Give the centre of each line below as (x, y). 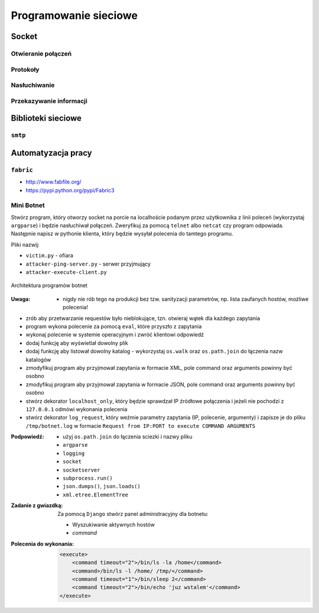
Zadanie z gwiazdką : (37, 505)
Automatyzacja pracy (52, 153)
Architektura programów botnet (49, 285)
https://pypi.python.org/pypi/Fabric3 (70, 190)
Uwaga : (21, 299)
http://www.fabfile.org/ (54, 182)
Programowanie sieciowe (74, 15)
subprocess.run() (88, 478)
